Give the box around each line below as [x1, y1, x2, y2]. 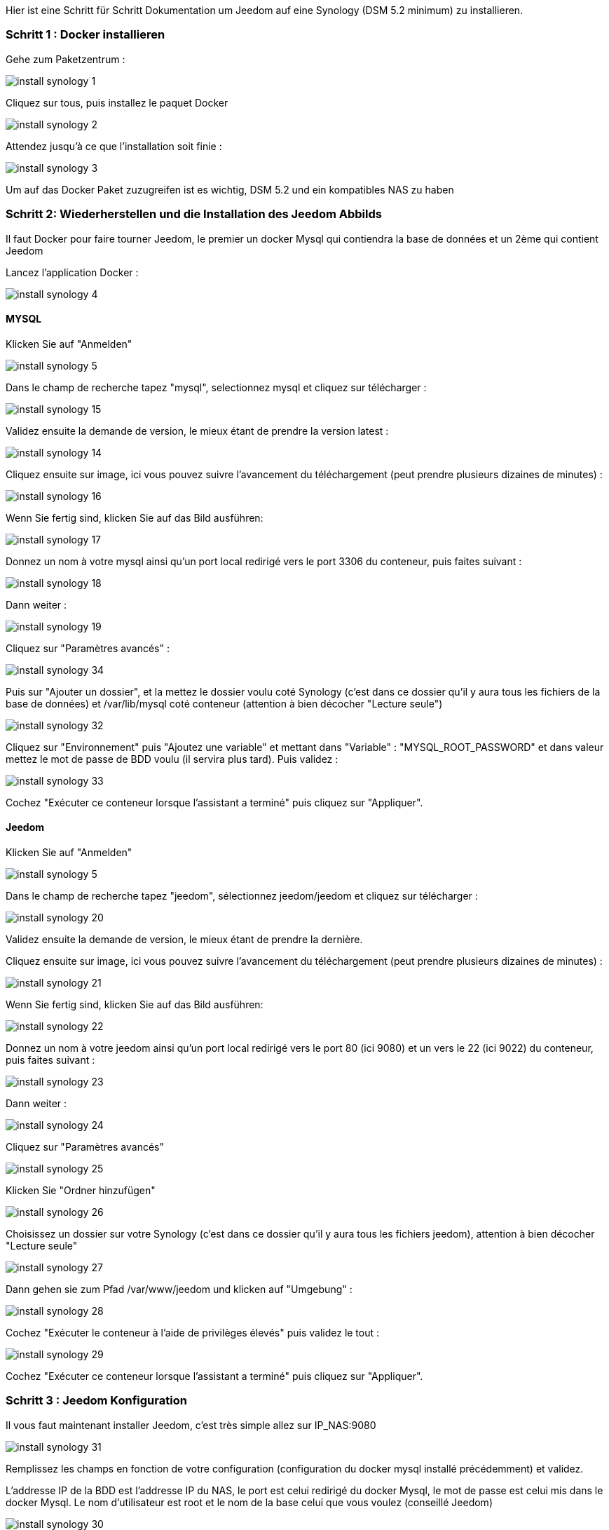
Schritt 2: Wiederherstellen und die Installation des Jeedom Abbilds [6, 207, 382, 222]
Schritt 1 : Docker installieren [6, 27, 165, 42]
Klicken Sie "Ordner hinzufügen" [6, 1184, 156, 1196]
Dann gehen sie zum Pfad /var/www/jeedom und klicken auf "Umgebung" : [6, 1282, 353, 1295]
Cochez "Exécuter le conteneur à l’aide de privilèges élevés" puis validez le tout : [6, 1326, 380, 1339]
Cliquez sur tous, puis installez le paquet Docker [6, 96, 228, 109]
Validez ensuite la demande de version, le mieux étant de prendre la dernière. [6, 933, 363, 945]
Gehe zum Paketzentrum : [6, 53, 125, 65]
